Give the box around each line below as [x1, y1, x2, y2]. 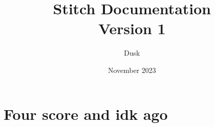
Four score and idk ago [4, 103, 168, 124]
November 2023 [107, 64, 156, 75]
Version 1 [98, 18, 166, 39]
